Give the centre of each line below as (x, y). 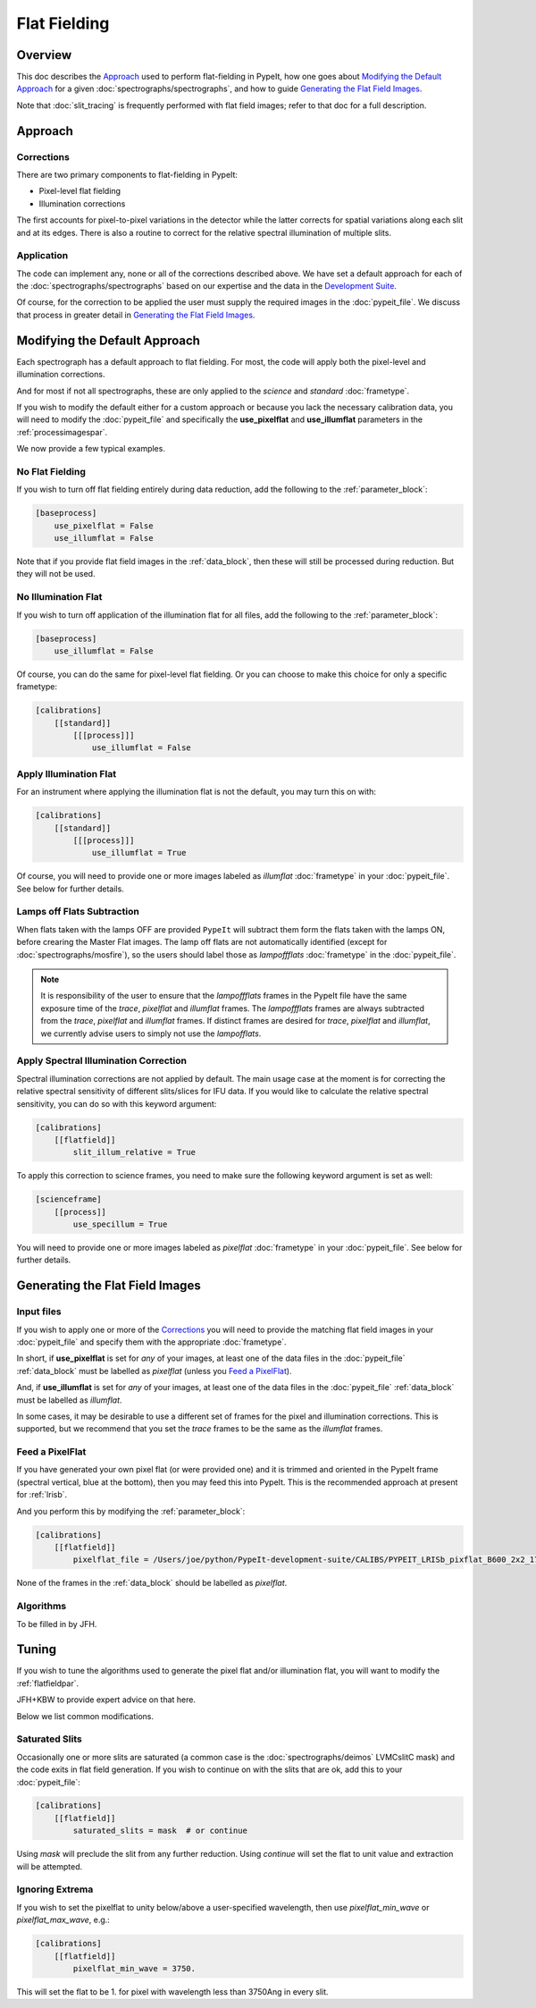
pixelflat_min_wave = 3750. (134, 1968)
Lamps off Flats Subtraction (78, 912)
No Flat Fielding (51, 471)
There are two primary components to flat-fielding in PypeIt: (127, 175)
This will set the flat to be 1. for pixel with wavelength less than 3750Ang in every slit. (173, 1991)
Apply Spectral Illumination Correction (102, 1061)
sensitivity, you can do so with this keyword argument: (117, 1103)
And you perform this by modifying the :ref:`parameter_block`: (131, 1511)
